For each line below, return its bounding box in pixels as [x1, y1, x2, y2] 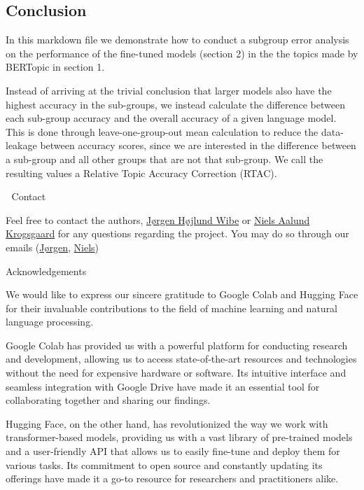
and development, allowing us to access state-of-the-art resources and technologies [6, 351, 357, 366]
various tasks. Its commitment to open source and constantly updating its [6, 457, 323, 472]
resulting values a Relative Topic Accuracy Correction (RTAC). [6, 165, 277, 180]
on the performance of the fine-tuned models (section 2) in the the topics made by [6, 45, 358, 60]
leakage [6, 138, 37, 153]
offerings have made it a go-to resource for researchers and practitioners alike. [6, 471, 339, 486]
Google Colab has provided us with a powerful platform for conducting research [6, 337, 348, 352]
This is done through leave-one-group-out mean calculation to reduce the [6, 124, 318, 139]
